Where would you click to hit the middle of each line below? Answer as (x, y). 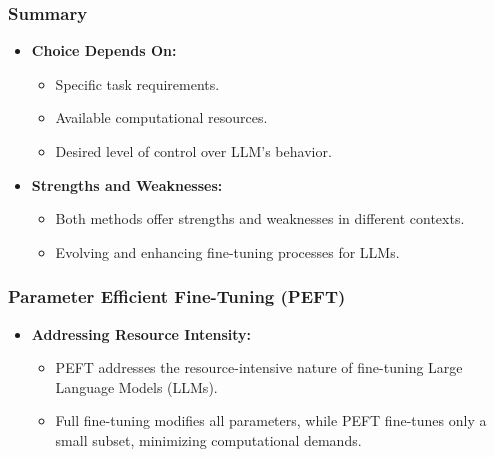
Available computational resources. (161, 117)
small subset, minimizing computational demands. (208, 439)
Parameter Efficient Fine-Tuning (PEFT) (177, 296)
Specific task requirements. (137, 83)
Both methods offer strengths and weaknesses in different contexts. (260, 218)
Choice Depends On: (104, 50)
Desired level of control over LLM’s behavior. (193, 151)
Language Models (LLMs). (136, 386)
